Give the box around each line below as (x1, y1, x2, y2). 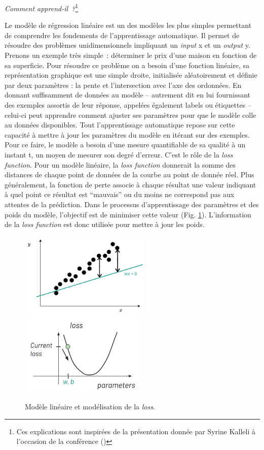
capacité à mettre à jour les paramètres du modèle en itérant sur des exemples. (5, 129, 250, 140)
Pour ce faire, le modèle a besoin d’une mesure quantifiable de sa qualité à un (5, 139, 246, 150)
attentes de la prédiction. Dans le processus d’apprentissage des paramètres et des (5, 199, 259, 209)
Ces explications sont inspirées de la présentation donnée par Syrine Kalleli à (16, 426, 255, 436)
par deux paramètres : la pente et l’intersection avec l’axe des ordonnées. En (5, 79, 242, 90)
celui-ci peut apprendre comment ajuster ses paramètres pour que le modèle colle (5, 109, 256, 120)
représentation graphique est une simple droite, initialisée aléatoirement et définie (5, 70, 257, 80)
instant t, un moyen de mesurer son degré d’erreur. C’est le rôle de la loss (5, 149, 233, 159)
